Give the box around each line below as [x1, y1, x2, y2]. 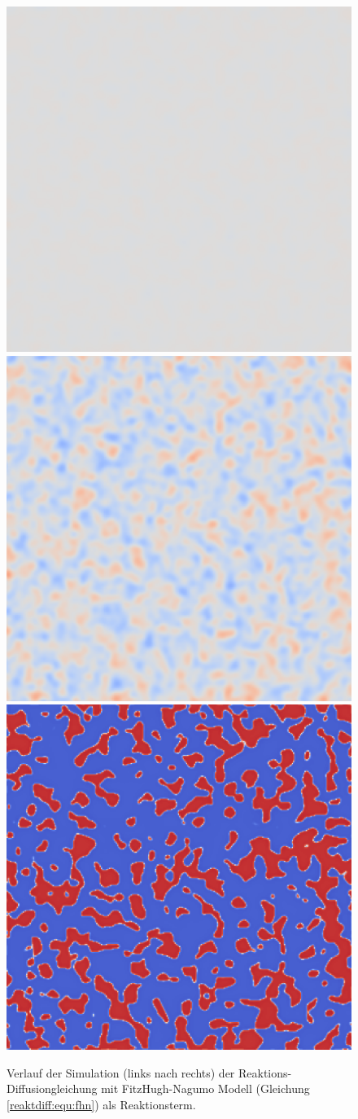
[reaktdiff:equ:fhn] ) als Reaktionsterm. [7, 1095, 196, 1112]
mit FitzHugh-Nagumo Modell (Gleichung [101, 1080, 310, 1097]
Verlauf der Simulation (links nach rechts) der [7, 1064, 235, 1081]
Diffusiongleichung [7, 1080, 98, 1097]
